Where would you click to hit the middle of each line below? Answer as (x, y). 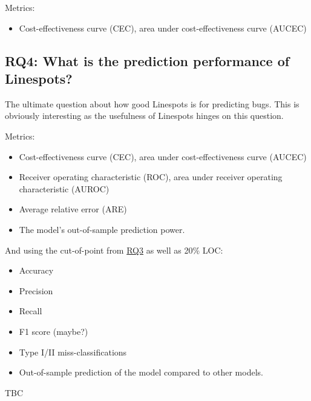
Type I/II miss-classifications (73, 352)
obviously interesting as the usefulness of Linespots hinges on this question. (144, 116)
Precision (36, 290)
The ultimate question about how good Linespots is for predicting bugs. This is (152, 103)
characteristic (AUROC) (64, 188)
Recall (31, 311)
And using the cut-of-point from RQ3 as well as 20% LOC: (114, 250)
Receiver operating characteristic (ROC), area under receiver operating (151, 177)
